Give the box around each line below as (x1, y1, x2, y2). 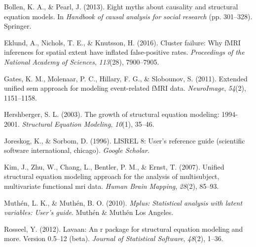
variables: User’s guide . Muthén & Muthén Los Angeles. (4, 207, 174, 217)
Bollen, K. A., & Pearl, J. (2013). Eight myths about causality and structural (4, 1, 238, 11)
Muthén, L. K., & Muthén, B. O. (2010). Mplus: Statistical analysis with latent (4, 197, 243, 208)
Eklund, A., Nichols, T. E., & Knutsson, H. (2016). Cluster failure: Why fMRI (4, 37, 241, 47)
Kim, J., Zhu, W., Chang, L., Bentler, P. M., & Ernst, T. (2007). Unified (4, 161, 224, 172)
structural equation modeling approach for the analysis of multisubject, (4, 171, 219, 181)
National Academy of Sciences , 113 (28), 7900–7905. (4, 56, 159, 67)
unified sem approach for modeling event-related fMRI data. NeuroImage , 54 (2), (4, 83, 246, 93)
